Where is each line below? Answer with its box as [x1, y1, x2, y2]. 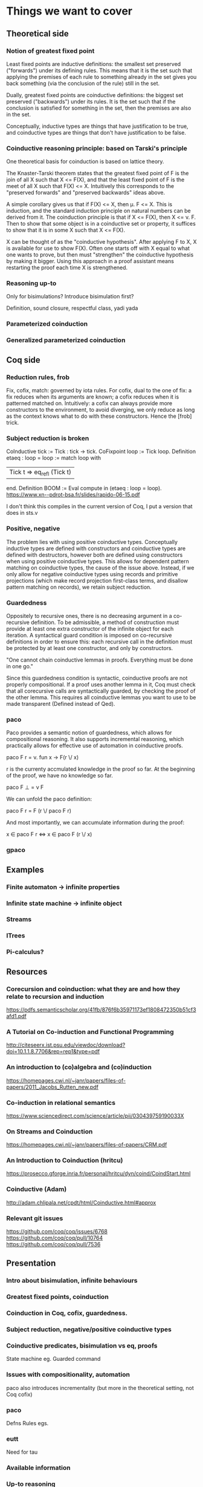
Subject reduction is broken [6, 434, 89, 442]
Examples [6, 864, 44, 874]
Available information [6, 1463, 71, 1472]
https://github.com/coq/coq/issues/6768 [6, 1228, 108, 1235]
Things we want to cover [6, 4, 133, 18]
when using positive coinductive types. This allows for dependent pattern [6, 557, 189, 565]
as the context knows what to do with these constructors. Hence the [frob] [6, 412, 192, 420]
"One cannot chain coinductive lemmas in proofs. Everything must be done [6, 656, 193, 663]
